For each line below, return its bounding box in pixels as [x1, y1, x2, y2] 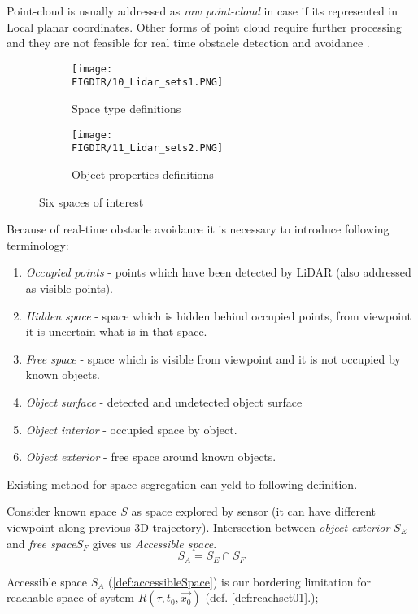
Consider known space [7, 503, 117, 520]
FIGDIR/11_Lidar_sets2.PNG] [72, 142, 224, 155]
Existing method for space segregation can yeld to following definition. [7, 475, 358, 492]
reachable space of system [7, 589, 134, 606]
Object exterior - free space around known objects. [25, 448, 276, 465]
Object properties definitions [72, 166, 214, 182]
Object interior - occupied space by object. [25, 420, 237, 438]
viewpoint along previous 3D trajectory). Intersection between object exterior [7, 518, 390, 535]
